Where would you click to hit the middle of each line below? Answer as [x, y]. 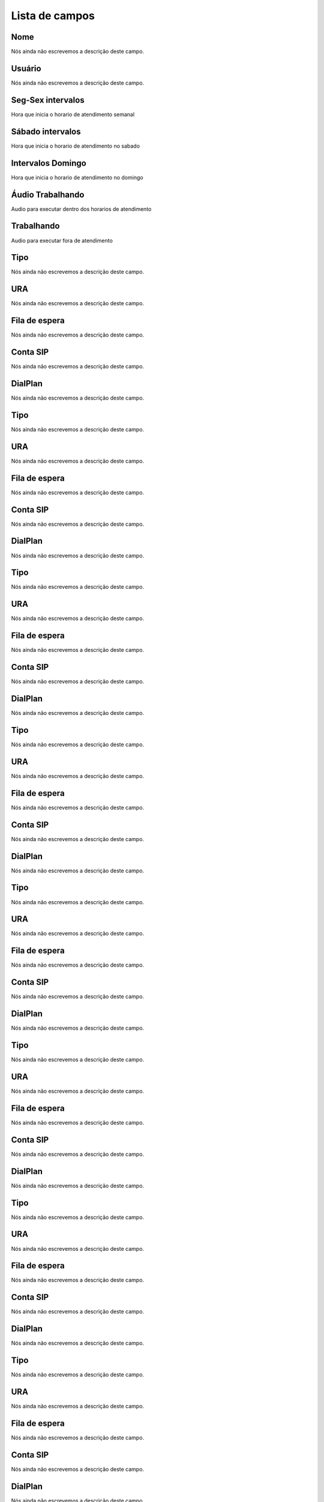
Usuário [26, 68]
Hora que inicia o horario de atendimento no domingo [77, 177]
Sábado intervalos [46, 131]
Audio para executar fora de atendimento [62, 240]
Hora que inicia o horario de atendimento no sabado [76, 146]
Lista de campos [53, 16]
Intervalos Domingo [49, 163]
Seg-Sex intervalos [48, 100]
